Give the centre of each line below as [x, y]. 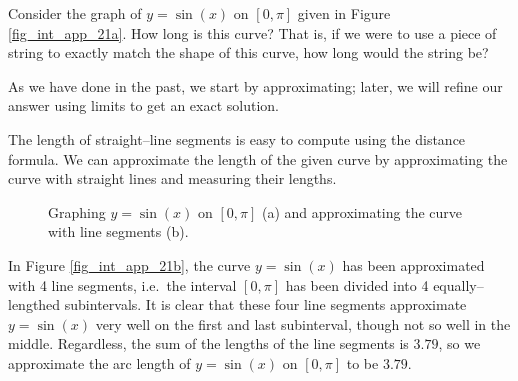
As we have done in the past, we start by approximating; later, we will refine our [255, 85]
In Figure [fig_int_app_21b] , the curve [129, 264]
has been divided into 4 [357, 284]
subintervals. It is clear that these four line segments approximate [265, 304]
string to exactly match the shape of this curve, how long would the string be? [248, 52]
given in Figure [344, 13]
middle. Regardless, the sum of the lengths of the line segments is [208, 343]
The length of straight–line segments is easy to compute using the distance [237, 138]
